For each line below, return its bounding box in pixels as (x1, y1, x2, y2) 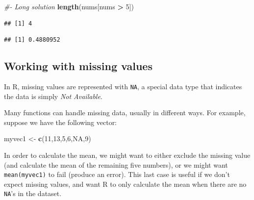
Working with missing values (4, 58, 152, 74)
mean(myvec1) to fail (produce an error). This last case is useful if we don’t (4, 169, 230, 179)
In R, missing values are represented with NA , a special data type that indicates (4, 81, 242, 91)
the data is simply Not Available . (4, 91, 102, 101)
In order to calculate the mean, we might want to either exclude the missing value (4, 150, 251, 160)
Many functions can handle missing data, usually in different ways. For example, (4, 107, 246, 118)
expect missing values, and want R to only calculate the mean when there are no (4, 178, 247, 189)
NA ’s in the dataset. (4, 188, 62, 199)
